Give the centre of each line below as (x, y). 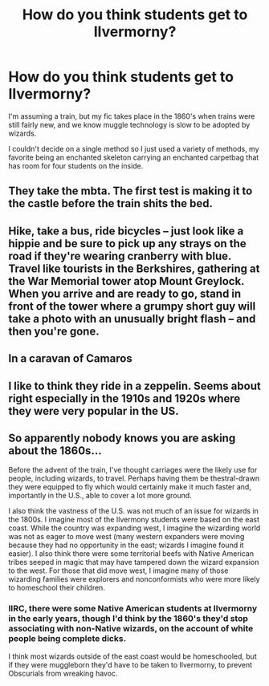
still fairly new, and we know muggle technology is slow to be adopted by (129, 124)
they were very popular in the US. (94, 411)
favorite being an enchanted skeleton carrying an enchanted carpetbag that (134, 157)
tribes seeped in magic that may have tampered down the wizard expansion (134, 562)
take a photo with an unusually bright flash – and (132, 319)
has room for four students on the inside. (76, 165)
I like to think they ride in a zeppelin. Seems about (134, 386)
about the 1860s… (55, 451)
